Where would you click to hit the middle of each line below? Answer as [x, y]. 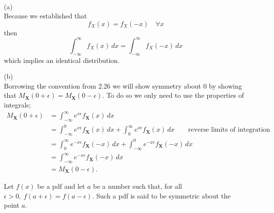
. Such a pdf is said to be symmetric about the [161, 195]
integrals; [17, 105]
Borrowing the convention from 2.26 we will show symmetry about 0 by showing [123, 85]
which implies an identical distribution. [62, 60]
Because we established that [46, 16]
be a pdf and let [61, 186]
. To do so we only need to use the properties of [173, 95]
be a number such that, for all [137, 186]
